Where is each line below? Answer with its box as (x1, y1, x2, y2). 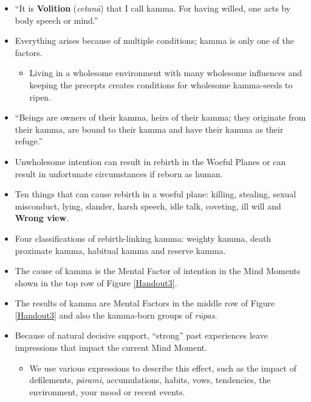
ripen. (29, 90, 52, 103)
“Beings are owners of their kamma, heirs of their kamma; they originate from (15, 111, 306, 124)
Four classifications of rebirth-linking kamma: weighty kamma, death (15, 231, 272, 244)
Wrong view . (15, 211, 69, 224)
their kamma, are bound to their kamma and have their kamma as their (15, 122, 284, 135)
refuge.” (15, 135, 43, 147)
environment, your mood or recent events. (29, 385, 185, 398)
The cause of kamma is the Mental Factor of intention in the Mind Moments (15, 264, 301, 277)
